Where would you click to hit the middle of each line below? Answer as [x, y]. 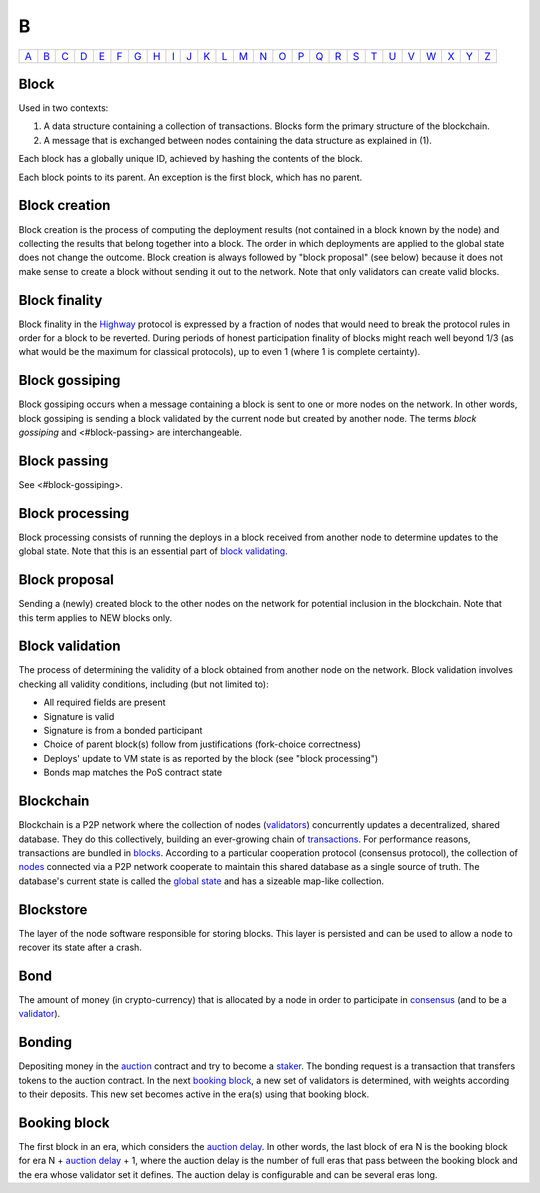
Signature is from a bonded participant [123, 731]
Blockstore [53, 909]
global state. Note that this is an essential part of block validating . [153, 551]
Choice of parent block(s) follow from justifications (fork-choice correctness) [202, 744]
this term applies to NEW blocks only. [95, 617]
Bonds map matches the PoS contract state [133, 772]
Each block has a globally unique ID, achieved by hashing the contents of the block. [191, 159]
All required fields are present [104, 702]
